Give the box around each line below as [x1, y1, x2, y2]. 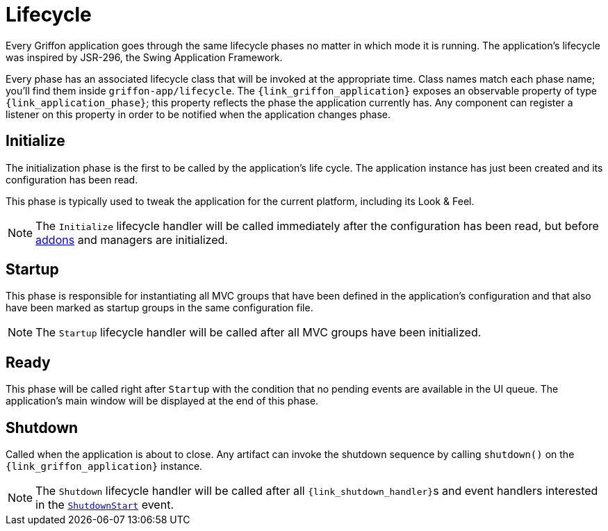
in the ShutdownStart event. [35, 498, 174, 512]
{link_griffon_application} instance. [6, 460, 203, 473]
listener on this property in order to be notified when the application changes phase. [6, 108, 391, 120]
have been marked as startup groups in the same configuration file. [6, 302, 313, 314]
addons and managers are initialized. [35, 232, 228, 247]
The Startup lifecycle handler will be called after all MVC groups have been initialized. [35, 325, 482, 340]
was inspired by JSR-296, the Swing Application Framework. [6, 51, 283, 63]
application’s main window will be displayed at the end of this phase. [6, 395, 319, 407]
